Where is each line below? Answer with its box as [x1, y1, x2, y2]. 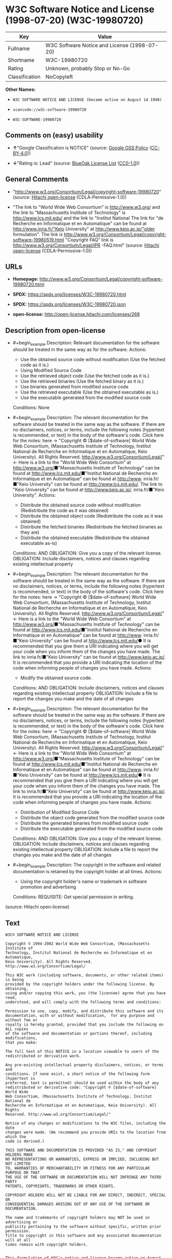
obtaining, [5, 986, 29, 991]
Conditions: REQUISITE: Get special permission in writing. [12, 894, 135, 900]
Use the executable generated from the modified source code [20, 394, 151, 401]
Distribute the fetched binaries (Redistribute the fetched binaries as [20, 523, 163, 529]
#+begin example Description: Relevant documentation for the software [12, 340, 160, 347]
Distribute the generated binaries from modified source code [20, 820, 149, 827]
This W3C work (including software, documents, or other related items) [5, 972, 164, 978]
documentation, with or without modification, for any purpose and [5, 1013, 155, 1018]
